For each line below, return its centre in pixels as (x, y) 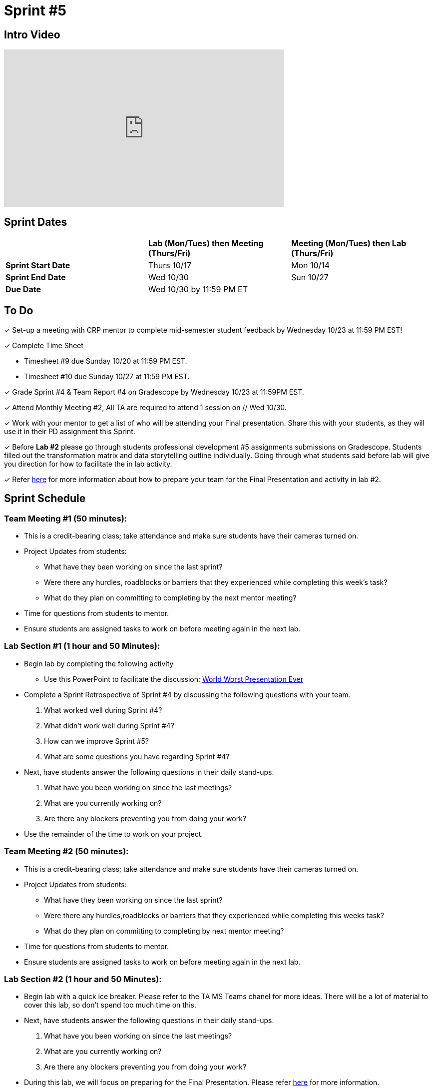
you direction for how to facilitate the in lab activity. (88, 464)
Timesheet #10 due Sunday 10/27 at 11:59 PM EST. (107, 376)
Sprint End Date (36, 277)
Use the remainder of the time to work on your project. (114, 834)
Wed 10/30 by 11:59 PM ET (198, 289)
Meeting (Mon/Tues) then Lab (349, 244)
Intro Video (32, 34)
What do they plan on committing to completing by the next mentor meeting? (170, 598)
